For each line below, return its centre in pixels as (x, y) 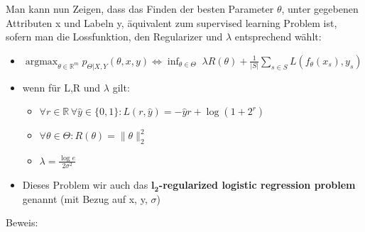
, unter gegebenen (320, 9)
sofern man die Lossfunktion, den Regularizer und (114, 37)
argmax (42, 61)
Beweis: (22, 222)
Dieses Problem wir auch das (85, 185)
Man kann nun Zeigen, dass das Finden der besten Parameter (140, 9)
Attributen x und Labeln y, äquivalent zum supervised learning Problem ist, (171, 22)
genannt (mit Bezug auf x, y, (85, 198)
